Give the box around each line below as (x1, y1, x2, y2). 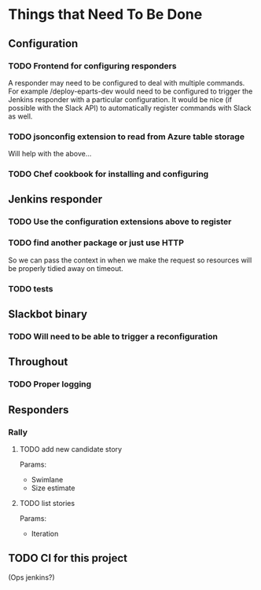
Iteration (31, 529, 59, 538)
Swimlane (31, 475, 64, 484)
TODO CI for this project (8, 552, 128, 565)
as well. (8, 112, 33, 121)
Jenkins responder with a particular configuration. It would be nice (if (8, 94, 233, 104)
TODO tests (8, 283, 53, 294)
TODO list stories (19, 498, 75, 508)
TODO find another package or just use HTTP (8, 237, 185, 248)
